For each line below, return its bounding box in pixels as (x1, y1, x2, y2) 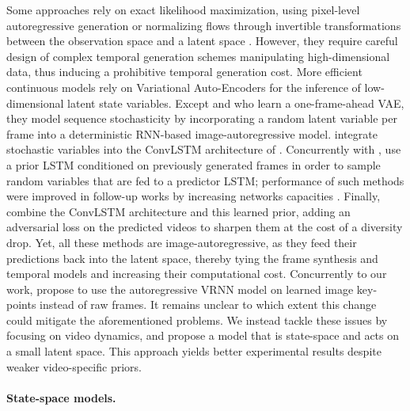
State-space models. (6, 389, 116, 405)
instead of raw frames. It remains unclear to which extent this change (40, 296, 377, 313)
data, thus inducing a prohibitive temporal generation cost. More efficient (6, 63, 363, 80)
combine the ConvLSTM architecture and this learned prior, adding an (6, 203, 351, 219)
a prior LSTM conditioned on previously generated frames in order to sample (6, 156, 381, 173)
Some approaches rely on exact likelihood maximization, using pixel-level (6, 2, 360, 17)
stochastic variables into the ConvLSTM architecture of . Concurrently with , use (6, 141, 401, 158)
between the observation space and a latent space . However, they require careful (6, 32, 398, 49)
